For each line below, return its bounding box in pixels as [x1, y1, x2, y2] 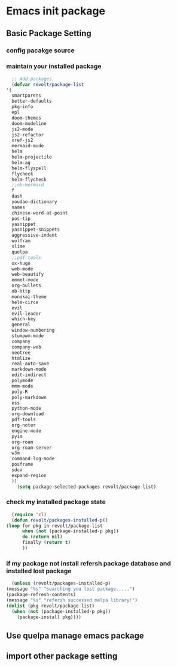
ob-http [11, 288, 31, 294]
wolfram [11, 238, 31, 244]
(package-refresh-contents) [6, 592, 77, 598]
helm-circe [11, 299, 39, 305]
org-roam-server [11, 445, 52, 451]
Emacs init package [6, 4, 106, 18]
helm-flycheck [11, 176, 47, 183]
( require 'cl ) [11, 511, 47, 517]
